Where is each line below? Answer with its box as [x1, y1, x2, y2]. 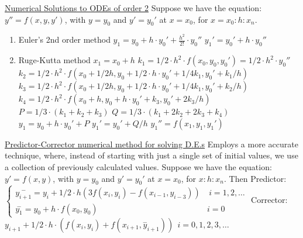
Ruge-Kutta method [18, 54, 91, 66]
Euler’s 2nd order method [18, 33, 111, 46]
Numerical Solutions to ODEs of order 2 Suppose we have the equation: [5, 2, 262, 13]
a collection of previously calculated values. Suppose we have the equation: [5, 161, 272, 173]
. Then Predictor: [224, 172, 287, 184]
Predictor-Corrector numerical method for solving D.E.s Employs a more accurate [5, 137, 298, 150]
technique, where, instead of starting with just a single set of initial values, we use [5, 149, 298, 161]
